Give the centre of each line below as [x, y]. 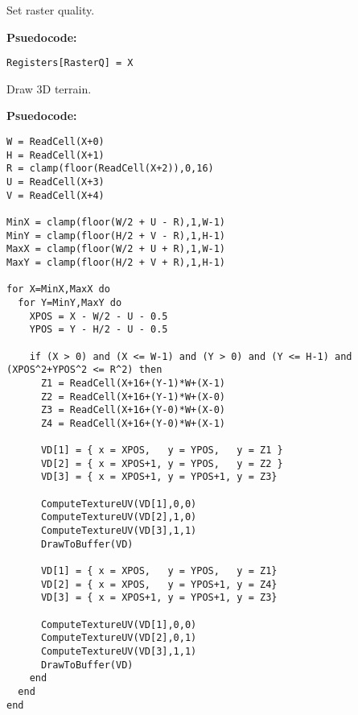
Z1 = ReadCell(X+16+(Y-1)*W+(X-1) [133, 383]
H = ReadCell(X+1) [56, 155]
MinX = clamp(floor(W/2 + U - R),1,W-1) [116, 222]
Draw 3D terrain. [49, 88]
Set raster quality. [51, 10]
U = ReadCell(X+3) [56, 182]
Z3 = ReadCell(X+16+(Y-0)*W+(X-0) [133, 410]
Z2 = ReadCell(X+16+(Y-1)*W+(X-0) [133, 397]
